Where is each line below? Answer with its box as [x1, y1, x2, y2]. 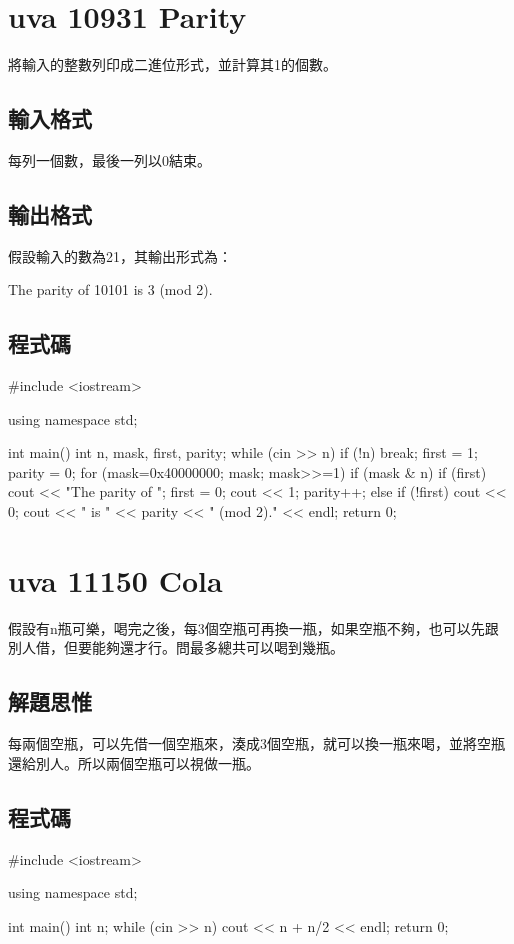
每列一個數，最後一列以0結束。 [8, 149, 211, 170]
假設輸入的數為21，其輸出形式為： [8, 245, 232, 266]
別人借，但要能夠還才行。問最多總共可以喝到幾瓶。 [8, 637, 344, 658]
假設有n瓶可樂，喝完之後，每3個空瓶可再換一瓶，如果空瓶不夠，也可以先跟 [8, 617, 499, 638]
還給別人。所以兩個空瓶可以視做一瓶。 [8, 752, 260, 773]
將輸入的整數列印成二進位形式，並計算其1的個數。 [8, 54, 337, 75]
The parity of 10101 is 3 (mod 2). [8, 279, 213, 300]
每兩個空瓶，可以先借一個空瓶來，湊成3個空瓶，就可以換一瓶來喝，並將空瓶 [8, 733, 505, 754]
